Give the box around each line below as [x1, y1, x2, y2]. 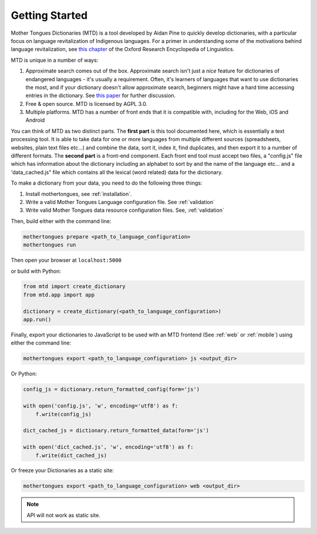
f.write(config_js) [35, 410, 92, 418]
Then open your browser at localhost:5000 [11, 256, 122, 264]
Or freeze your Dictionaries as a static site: [11, 467, 114, 474]
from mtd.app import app [23, 291, 95, 298]
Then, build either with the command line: [11, 218, 112, 225]
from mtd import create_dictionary [23, 283, 126, 290]
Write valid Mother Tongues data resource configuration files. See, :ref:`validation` [25, 206, 224, 214]
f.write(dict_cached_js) [35, 452, 107, 459]
